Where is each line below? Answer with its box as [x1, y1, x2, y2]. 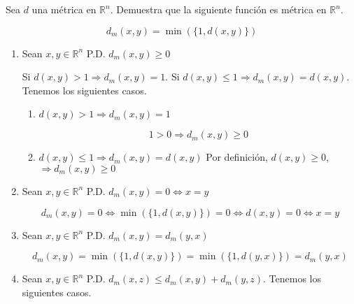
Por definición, [206, 150, 268, 164]
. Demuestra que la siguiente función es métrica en [110, 2, 327, 16]
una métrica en [31, 2, 97, 16]
